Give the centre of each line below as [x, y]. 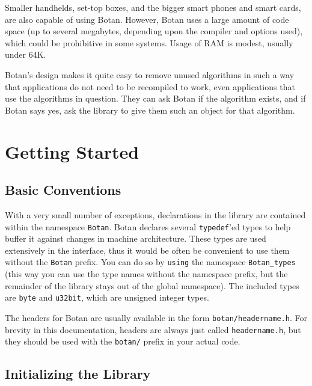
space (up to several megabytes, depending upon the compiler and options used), [154, 31]
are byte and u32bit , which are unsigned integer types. [107, 297]
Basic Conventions [63, 190]
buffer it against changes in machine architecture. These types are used [136, 238]
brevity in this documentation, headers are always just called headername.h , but [153, 329]
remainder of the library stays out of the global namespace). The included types [152, 285]
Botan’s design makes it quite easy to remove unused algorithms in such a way [150, 74]
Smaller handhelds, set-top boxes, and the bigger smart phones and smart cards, [153, 7]
